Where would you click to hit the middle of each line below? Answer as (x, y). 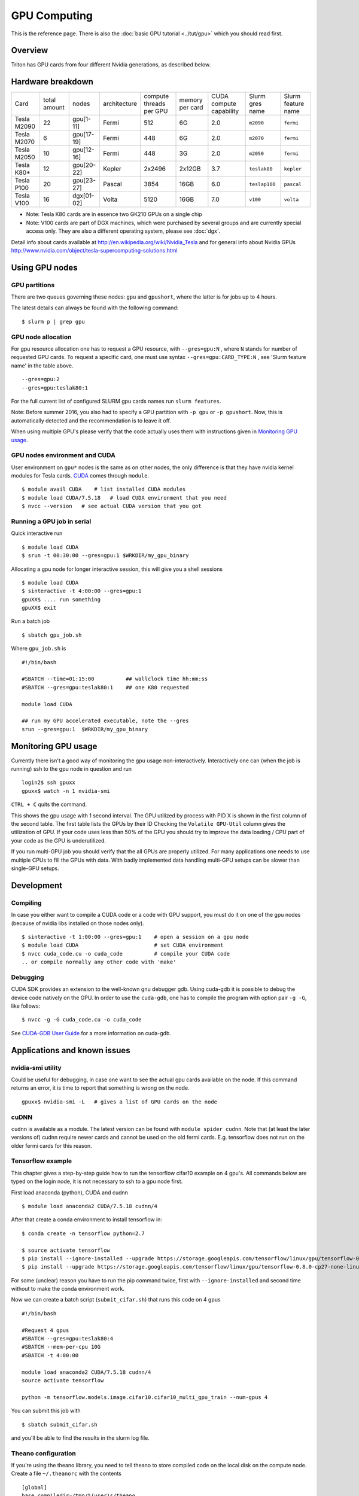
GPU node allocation (41, 337)
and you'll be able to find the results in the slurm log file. (80, 1438)
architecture (120, 104)
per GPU (156, 111)
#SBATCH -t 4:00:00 (50, 1355)
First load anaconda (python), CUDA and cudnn (70, 1192)
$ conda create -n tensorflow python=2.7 (83, 1233)
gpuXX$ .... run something (61, 599)
